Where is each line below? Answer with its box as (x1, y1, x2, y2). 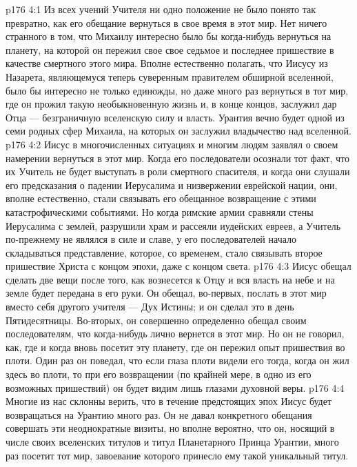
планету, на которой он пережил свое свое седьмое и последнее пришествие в (6, 42, 334, 57)
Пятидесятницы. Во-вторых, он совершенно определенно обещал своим (6, 312, 307, 327)
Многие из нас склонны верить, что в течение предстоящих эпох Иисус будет (6, 394, 332, 408)
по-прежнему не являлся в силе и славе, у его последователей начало (6, 232, 297, 246)
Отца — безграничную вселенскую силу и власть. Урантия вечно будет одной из (6, 110, 345, 124)
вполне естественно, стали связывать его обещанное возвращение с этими (6, 191, 316, 206)
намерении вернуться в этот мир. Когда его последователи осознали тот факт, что (6, 150, 349, 165)
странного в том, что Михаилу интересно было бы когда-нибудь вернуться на (6, 29, 331, 43)
